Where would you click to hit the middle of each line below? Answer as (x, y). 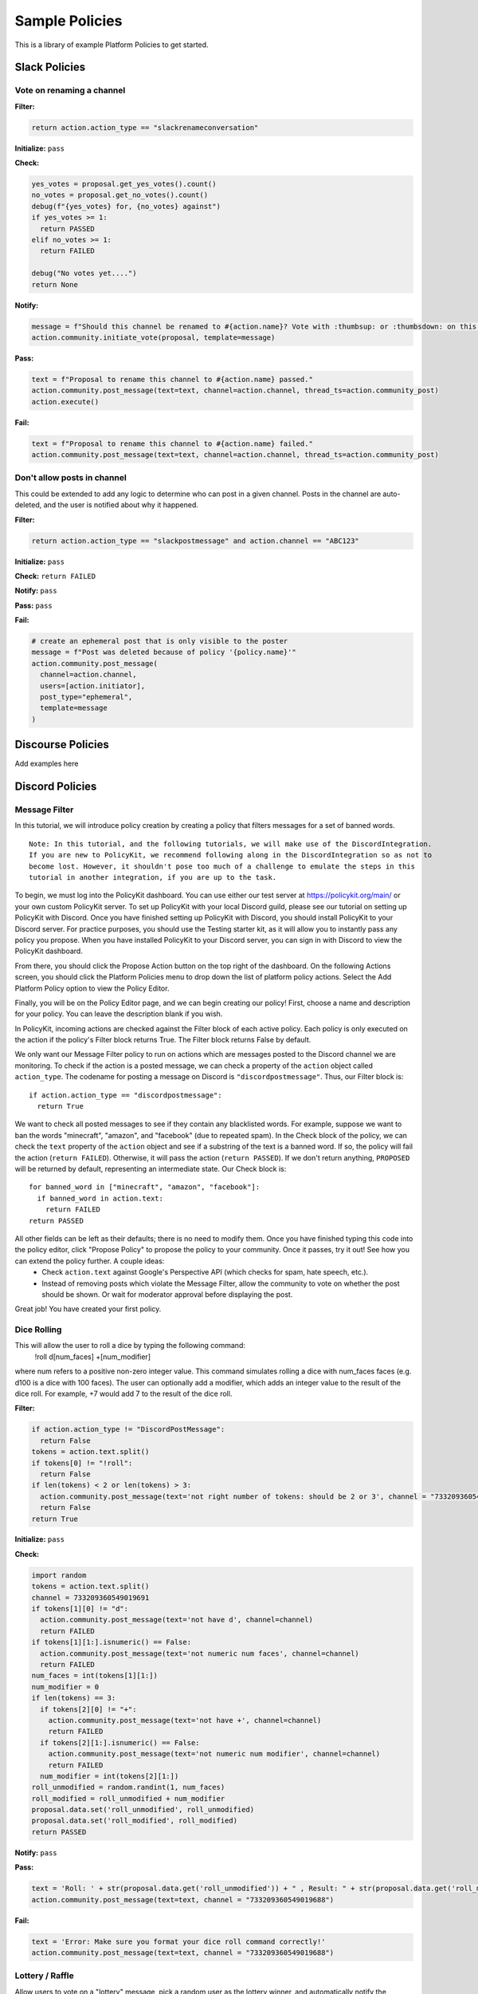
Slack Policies (50, 67)
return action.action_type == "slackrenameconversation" (145, 127)
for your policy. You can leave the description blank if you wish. (119, 1014)
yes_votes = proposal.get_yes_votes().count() (124, 184)
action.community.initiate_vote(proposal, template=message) (153, 337)
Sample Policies (69, 21)
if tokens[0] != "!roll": (82, 1463)
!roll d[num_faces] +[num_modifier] (93, 1357)
